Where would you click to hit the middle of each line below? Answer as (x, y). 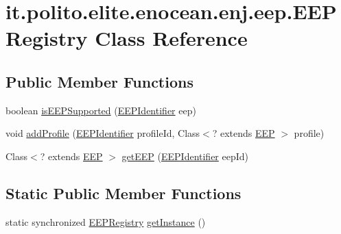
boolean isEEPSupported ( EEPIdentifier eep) (101, 110)
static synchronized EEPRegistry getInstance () (106, 221)
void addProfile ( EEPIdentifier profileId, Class (103, 133)
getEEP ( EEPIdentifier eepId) (185, 156)
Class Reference (171, 38)
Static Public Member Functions (124, 193)
